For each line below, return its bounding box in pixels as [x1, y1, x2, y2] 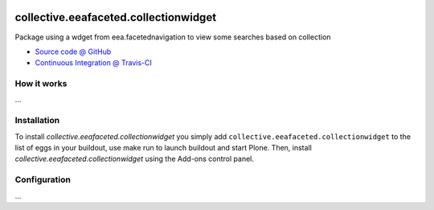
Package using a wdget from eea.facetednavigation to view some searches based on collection [14, 32, 331, 42]
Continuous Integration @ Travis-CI [35, 58, 153, 68]
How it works [14, 78, 68, 89]
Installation [14, 115, 60, 126]
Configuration [14, 174, 72, 185]
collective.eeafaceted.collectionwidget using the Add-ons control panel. [14, 154, 255, 164]
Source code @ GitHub [35, 47, 112, 56]
